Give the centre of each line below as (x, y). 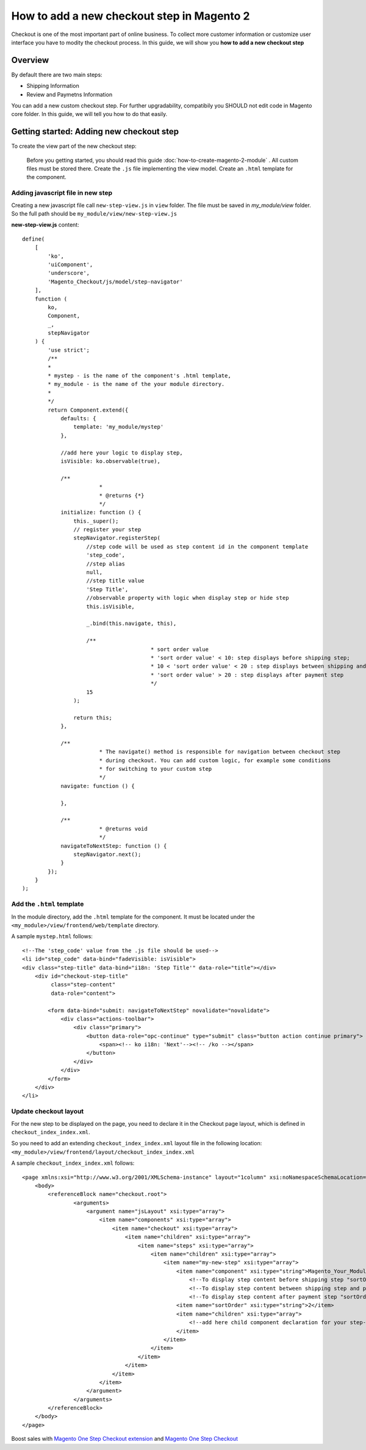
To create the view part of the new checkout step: (74, 146)
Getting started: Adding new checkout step (95, 132)
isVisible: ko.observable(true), (111, 461)
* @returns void (123, 829)
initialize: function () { (101, 512)
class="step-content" (83, 985)
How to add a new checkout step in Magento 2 (131, 16)
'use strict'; (69, 350)
